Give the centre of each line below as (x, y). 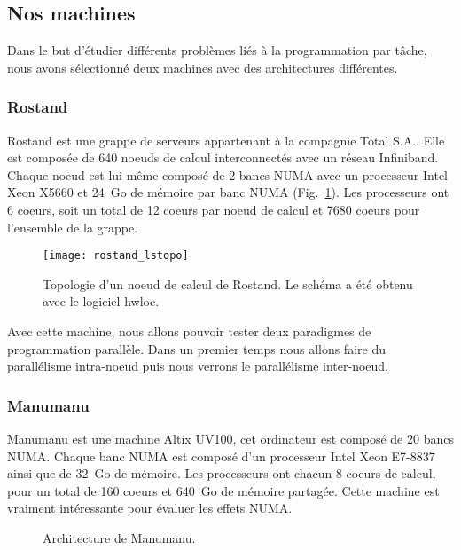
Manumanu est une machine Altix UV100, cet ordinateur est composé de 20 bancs (230, 439)
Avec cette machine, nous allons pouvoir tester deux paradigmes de (189, 331)
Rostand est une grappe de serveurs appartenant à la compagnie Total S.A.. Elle (226, 140)
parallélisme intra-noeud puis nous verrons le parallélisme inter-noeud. (198, 366)
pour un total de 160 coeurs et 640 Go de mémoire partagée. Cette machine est (223, 490)
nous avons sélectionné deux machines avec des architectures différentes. (203, 67)
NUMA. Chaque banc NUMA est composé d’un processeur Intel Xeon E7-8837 (221, 456)
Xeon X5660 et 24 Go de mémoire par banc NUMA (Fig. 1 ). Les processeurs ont (228, 192)
